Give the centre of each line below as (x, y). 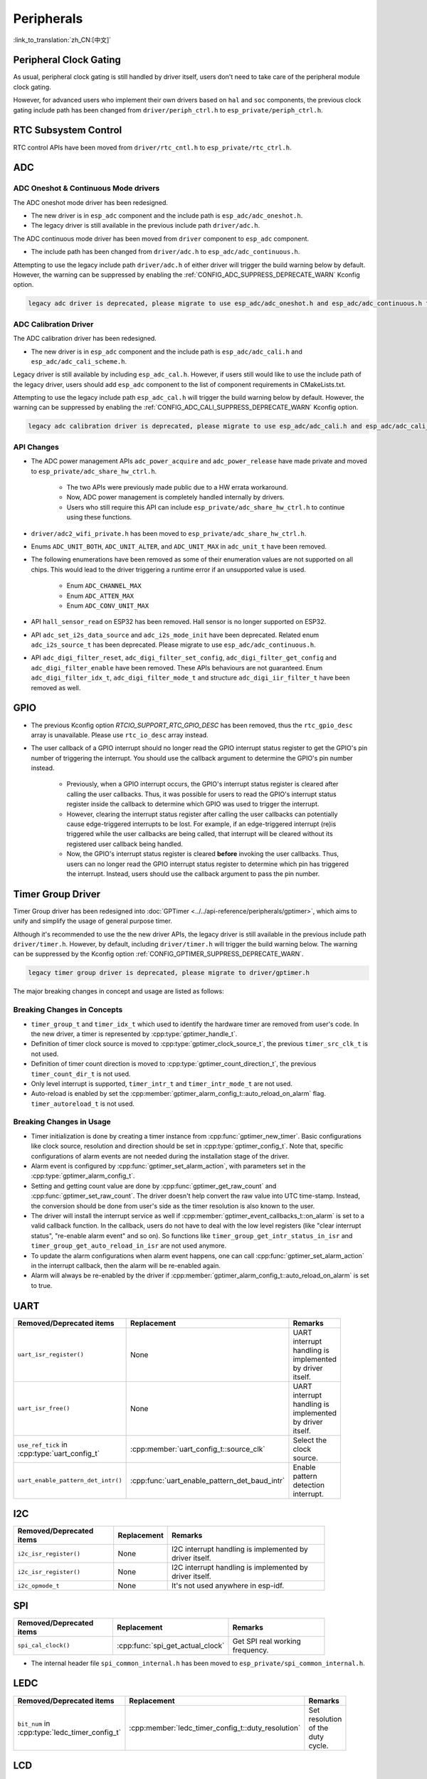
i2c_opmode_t (38, 1586)
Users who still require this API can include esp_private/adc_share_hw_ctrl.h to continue (206, 507)
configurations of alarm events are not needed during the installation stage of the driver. (160, 1156)
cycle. (318, 1746)
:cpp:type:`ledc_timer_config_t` (69, 1732)
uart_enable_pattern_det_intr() (70, 1480)
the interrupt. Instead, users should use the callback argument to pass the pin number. (193, 874)
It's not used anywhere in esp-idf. (228, 1585)
